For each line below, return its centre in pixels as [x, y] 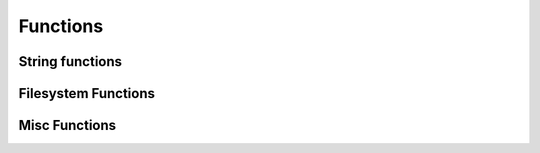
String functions [70, 61]
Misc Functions [67, 125]
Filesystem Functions [86, 93]
